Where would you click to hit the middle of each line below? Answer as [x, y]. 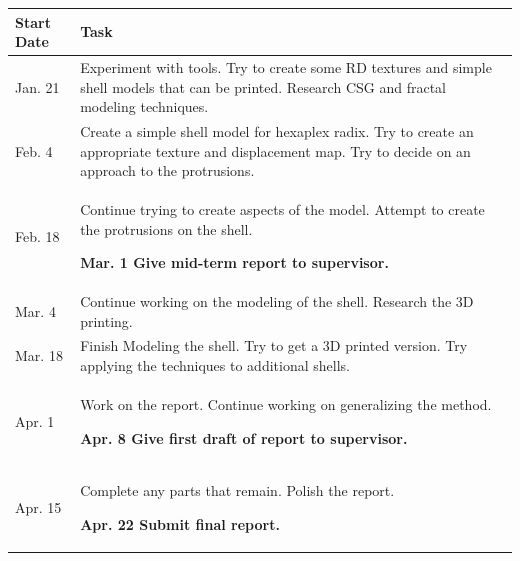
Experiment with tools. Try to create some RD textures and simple [286, 66]
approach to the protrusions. [167, 170]
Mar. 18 [39, 355]
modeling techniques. [144, 106]
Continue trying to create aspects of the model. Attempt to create [282, 209]
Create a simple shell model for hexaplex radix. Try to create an [277, 130]
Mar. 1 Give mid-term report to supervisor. [234, 262]
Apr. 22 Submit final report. [180, 523]
